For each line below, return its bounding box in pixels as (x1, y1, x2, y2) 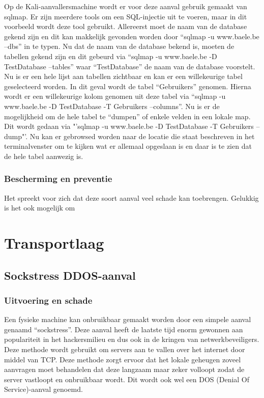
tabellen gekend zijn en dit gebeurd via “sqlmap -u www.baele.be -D (4, 50, 217, 61)
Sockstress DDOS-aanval (4, 267, 136, 283)
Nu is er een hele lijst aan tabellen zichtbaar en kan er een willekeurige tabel (4, 71, 243, 82)
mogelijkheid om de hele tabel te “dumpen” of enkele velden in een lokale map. (4, 111, 251, 121)
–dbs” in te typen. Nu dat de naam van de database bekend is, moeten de (4, 41, 234, 51)
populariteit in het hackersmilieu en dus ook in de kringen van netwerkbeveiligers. (4, 334, 259, 344)
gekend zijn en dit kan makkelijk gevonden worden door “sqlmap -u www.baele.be (4, 31, 259, 41)
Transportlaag (4, 232, 104, 253)
